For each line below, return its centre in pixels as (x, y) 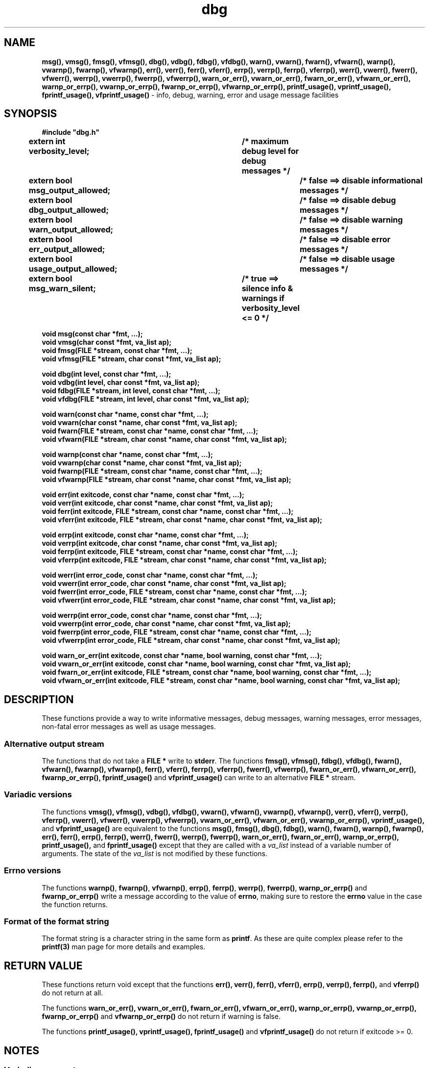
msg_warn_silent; (62, 289)
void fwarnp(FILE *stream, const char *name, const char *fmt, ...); (152, 471)
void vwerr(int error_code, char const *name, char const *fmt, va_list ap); (164, 584)
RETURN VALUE (43, 966)
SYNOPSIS (31, 114)
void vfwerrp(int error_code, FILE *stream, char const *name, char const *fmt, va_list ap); (191, 640)
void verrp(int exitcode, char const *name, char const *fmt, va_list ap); (160, 543)
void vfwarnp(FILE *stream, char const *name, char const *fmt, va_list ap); (167, 480)
